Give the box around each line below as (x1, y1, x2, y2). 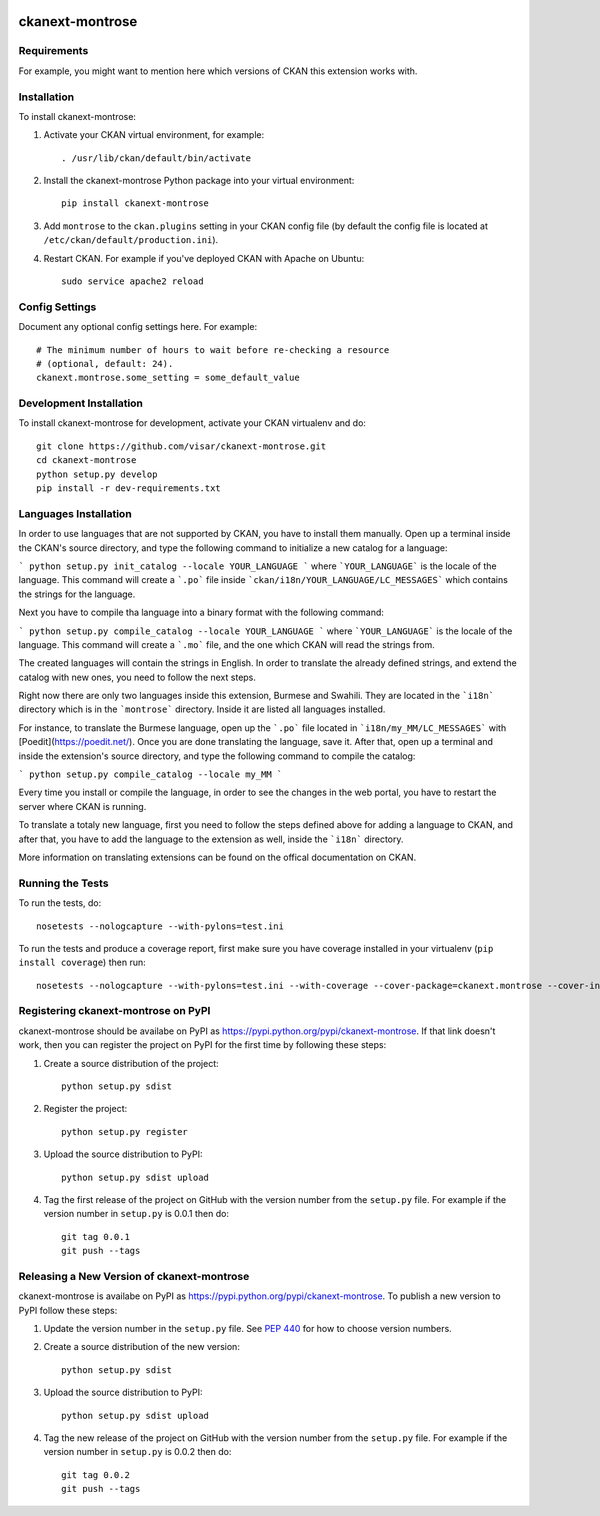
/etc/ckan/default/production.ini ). (43, 234, 219, 246)
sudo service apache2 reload (61, 276, 204, 287)
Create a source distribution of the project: (43, 1057, 219, 1069)
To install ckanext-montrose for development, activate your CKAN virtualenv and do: (18, 417, 367, 429)
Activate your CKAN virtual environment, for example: (43, 129, 265, 141)
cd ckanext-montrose (36, 455, 137, 466)
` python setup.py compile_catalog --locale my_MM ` (18, 769, 283, 780)
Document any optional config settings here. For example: (18, 321, 258, 333)
